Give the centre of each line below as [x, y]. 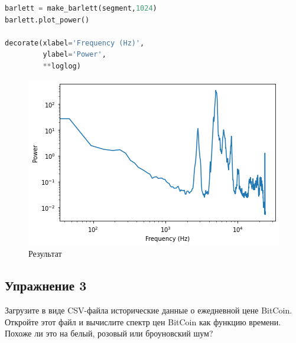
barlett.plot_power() [47, 20]
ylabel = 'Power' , [74, 55]
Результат [45, 254]
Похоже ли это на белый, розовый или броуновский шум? [109, 333]
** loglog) [62, 66]
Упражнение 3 [46, 285]
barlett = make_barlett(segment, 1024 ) [81, 8]
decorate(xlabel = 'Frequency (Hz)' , [75, 43]
